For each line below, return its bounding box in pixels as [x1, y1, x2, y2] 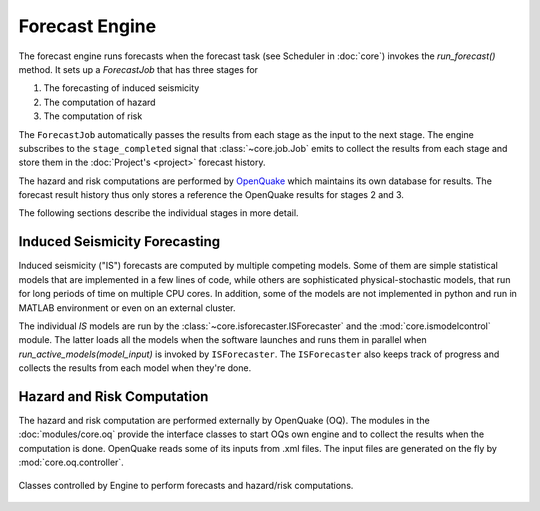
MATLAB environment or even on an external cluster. [18, 301, 236, 314]
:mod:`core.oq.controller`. [18, 456, 124, 469]
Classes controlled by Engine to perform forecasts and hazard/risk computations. [18, 479, 354, 491]
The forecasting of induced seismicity [43, 82, 200, 94]
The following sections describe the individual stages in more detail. [18, 207, 299, 219]
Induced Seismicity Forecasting [18, 233, 221, 250]
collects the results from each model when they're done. [18, 362, 252, 374]
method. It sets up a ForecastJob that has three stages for [18, 63, 259, 75]
